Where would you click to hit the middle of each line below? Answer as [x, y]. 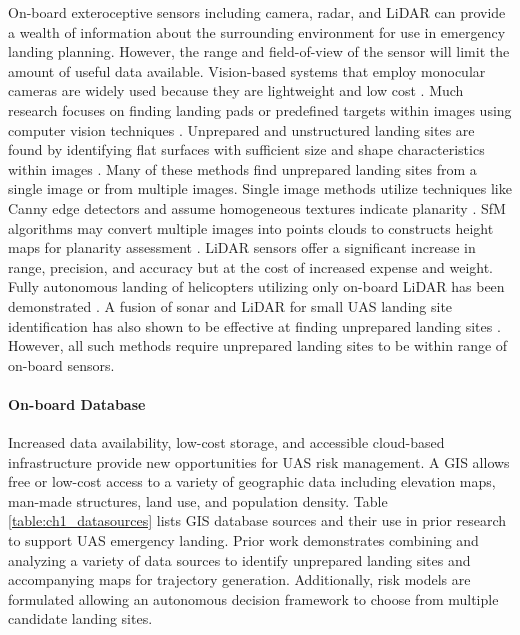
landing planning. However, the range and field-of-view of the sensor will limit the [259, 51]
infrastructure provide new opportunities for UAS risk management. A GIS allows [259, 461]
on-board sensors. [61, 364]
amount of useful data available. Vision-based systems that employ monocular [247, 70]
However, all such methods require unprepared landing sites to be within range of [258, 345]
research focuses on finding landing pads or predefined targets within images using [260, 109]
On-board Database [77, 403]
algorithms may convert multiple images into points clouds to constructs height [251, 227]
